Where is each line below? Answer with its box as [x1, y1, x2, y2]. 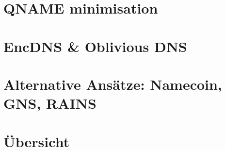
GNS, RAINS [3, 93, 96, 113]
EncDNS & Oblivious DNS [3, 36, 187, 56]
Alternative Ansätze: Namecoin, [3, 74, 222, 94]
